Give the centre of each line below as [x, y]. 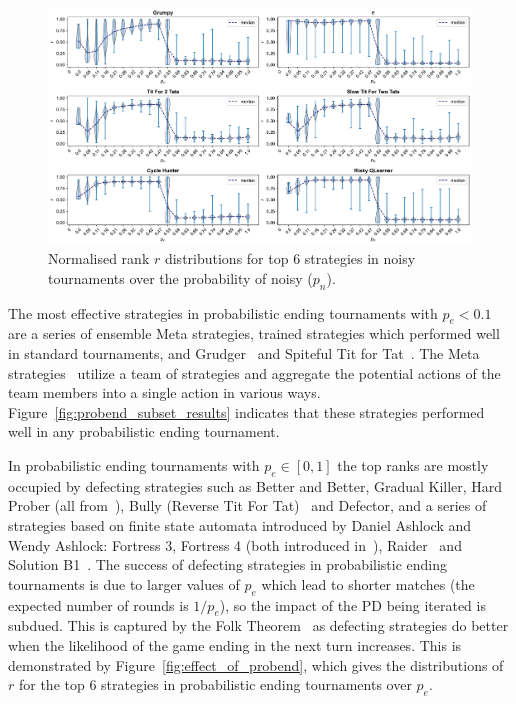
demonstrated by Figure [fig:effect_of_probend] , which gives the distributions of [256, 664]
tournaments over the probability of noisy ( [180, 277]
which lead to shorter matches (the [368, 583]
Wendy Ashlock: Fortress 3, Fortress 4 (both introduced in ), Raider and [235, 544]
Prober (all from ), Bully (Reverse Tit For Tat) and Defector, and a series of [247, 505]
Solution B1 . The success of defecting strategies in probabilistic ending [228, 564]
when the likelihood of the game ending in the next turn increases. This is [235, 644]
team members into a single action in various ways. [164, 392]
